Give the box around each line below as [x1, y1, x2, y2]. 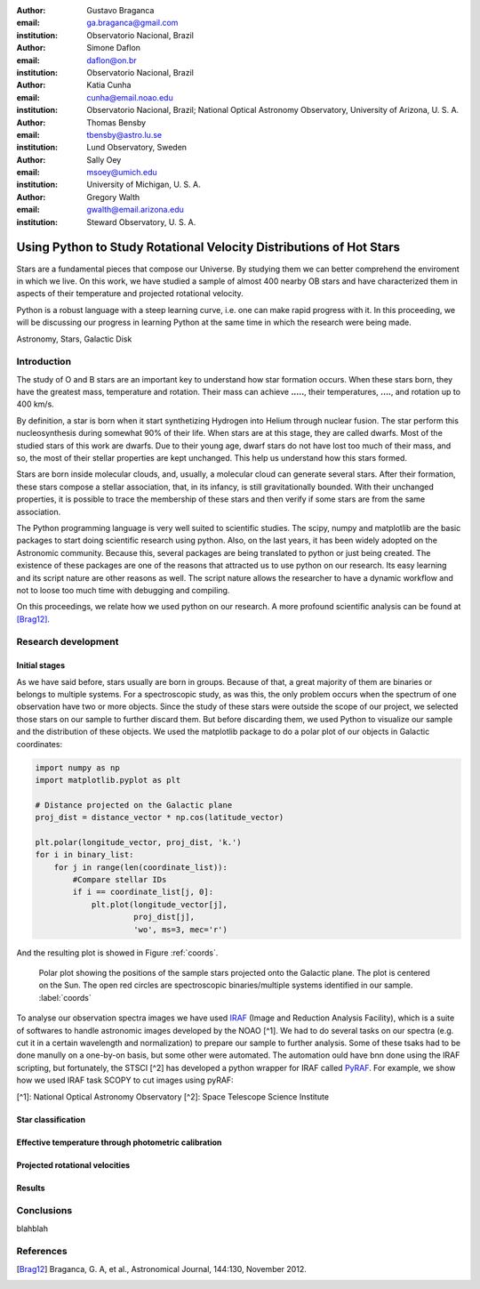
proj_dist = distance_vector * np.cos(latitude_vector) [35, 812, 284, 823]
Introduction [16, 356, 71, 368]
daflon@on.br [86, 54, 137, 66]
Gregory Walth [86, 191, 140, 202]
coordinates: [16, 738, 62, 749]
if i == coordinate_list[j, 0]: [72, 887, 213, 898]
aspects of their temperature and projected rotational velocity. [16, 288, 244, 299]
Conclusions [16, 1204, 73, 1217]
